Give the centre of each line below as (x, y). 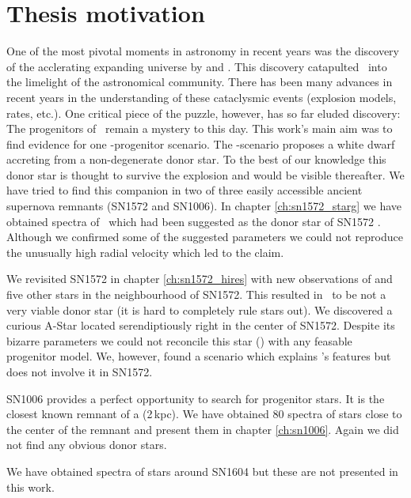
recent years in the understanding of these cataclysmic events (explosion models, (202, 97)
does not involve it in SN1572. (80, 372)
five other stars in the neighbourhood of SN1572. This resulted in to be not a (196, 294)
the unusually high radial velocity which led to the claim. (145, 252)
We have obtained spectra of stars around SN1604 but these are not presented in (202, 471)
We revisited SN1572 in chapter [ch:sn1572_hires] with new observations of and (200, 279)
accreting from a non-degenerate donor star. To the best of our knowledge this (196, 159)
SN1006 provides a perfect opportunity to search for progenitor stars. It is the (196, 398)
